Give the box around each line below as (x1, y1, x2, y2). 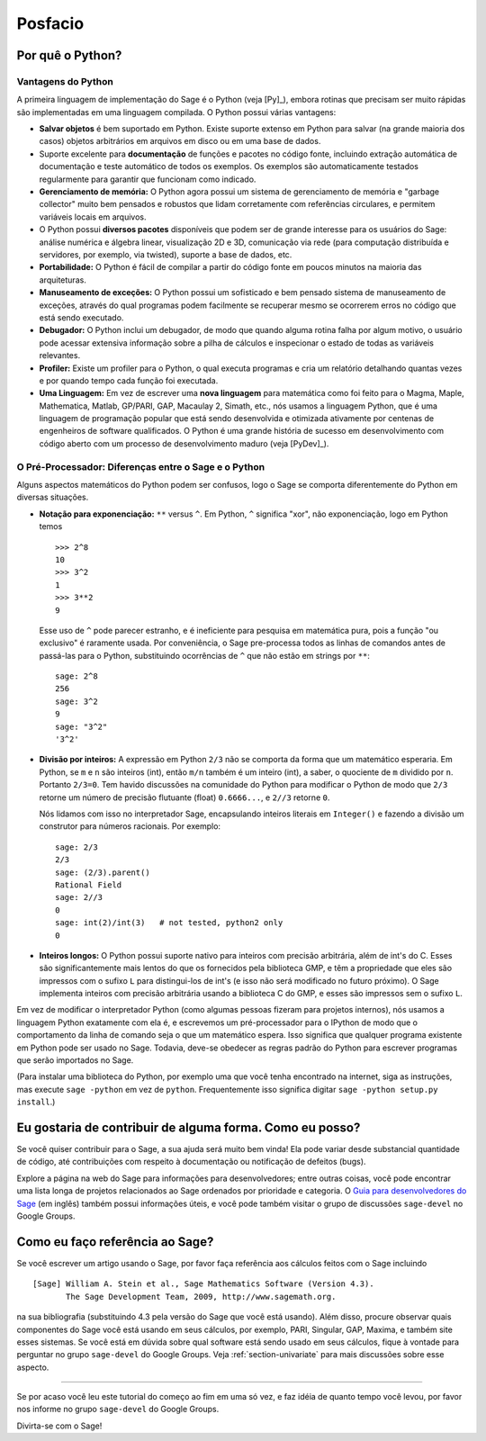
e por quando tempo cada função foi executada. (39, 374, 219, 386)
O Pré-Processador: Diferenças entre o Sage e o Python (16, 460, 265, 473)
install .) (16, 1096, 56, 1107)
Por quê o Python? (16, 48, 122, 63)
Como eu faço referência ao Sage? (16, 1234, 214, 1249)
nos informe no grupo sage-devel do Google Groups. (16, 1404, 220, 1415)
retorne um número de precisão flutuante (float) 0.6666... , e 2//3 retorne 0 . (39, 792, 330, 803)
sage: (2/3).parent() (55, 867, 150, 878)
